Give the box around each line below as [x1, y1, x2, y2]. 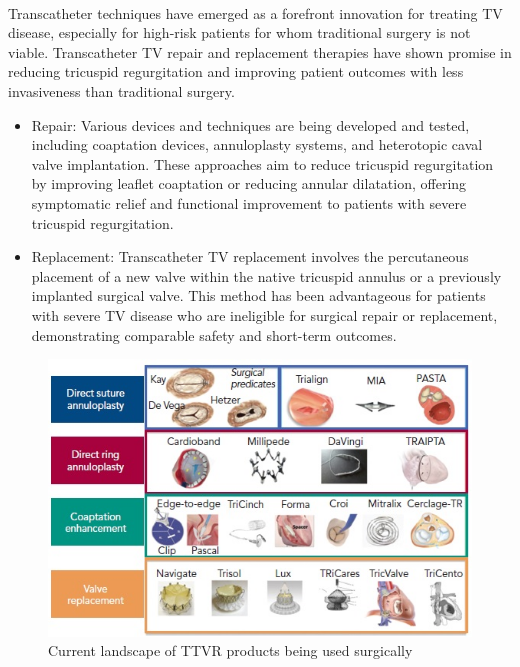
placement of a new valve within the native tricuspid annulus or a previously [31, 265, 502, 286]
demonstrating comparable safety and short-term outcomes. [31, 324, 397, 345]
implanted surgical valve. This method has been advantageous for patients [31, 285, 486, 306]
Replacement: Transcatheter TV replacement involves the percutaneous [31, 246, 469, 267]
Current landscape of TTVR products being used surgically [48, 640, 413, 661]
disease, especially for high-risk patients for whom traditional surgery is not [8, 22, 471, 43]
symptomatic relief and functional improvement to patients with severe [31, 192, 467, 213]
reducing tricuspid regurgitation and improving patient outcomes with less [8, 61, 464, 82]
